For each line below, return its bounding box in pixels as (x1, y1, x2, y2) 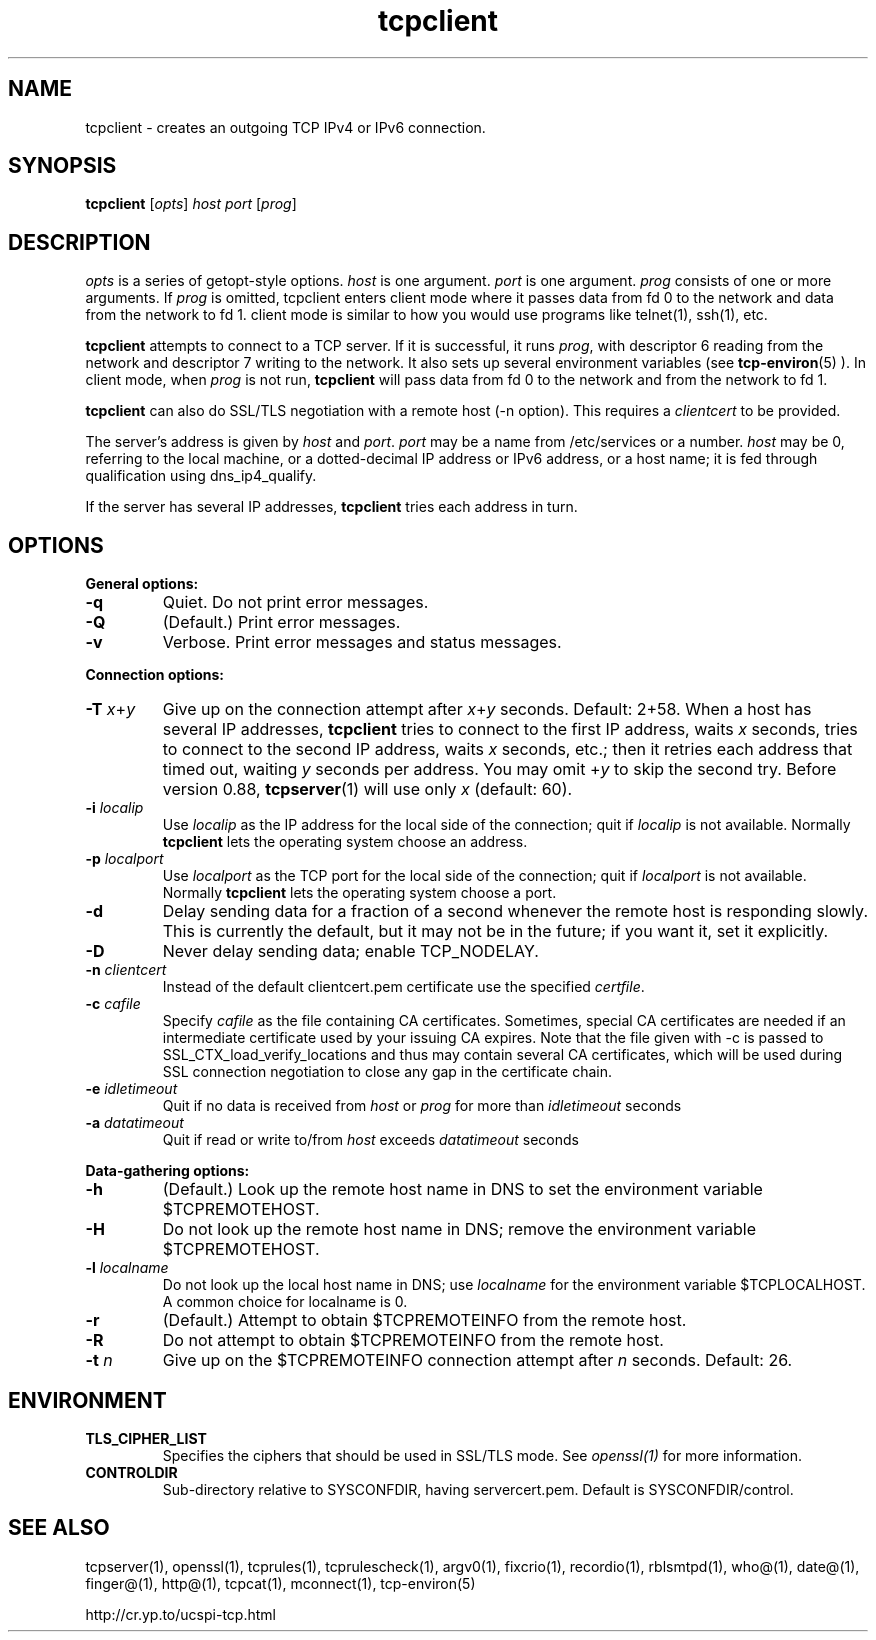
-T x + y (85, 699, 136, 720)
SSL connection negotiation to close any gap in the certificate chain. (162, 1063, 612, 1081)
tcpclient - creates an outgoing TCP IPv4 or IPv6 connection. (85, 118, 486, 136)
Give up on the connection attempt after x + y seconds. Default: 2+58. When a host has (162, 699, 812, 720)
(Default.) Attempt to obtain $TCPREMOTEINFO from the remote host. (162, 1310, 687, 1331)
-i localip (85, 799, 144, 817)
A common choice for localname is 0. (162, 1293, 408, 1311)
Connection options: (85, 666, 225, 684)
